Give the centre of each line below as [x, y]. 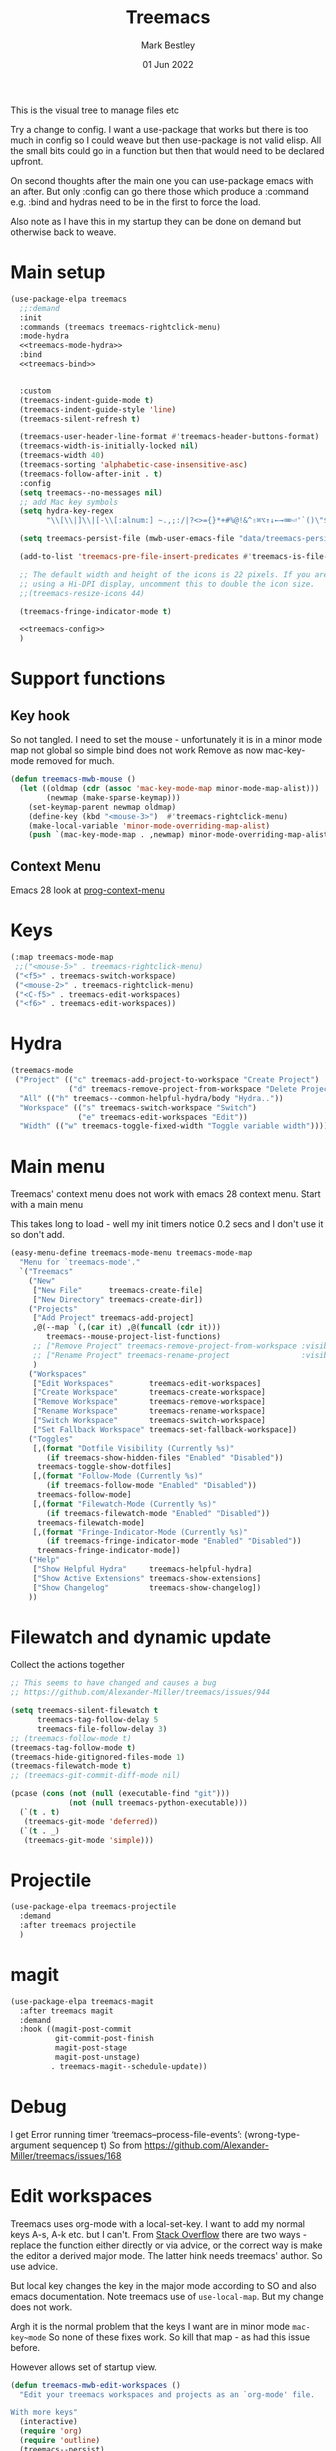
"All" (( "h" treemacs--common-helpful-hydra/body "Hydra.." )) [151, 1098]
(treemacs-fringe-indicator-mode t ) [95, 611]
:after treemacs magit [66, 2011]
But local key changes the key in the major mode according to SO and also [163, 2285]
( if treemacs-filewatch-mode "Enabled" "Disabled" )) [158, 1513]
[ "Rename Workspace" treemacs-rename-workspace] [149, 1411]
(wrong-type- [272, 2134]
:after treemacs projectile [78, 1926]
